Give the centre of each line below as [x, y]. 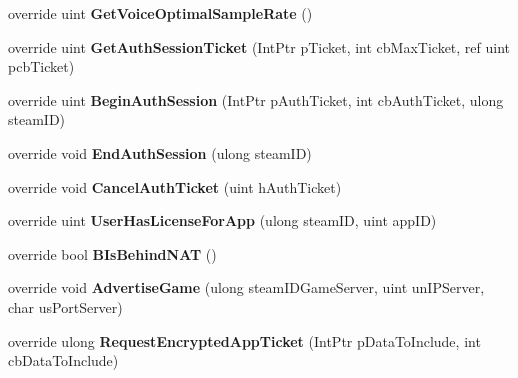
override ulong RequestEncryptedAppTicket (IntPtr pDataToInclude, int [244, 340]
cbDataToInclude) [63, 360]
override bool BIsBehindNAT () [112, 253]
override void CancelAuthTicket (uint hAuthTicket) [175, 186]
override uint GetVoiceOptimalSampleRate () [160, 13]
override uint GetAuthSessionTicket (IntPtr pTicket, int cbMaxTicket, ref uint [259, 46]
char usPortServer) [65, 306]
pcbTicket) [41, 66]
